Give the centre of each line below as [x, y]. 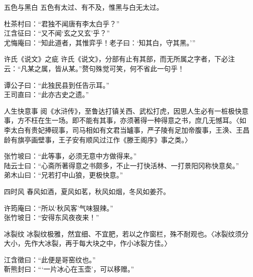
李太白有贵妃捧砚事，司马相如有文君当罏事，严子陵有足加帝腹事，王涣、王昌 [127, 129]
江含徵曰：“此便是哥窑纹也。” [50, 259]
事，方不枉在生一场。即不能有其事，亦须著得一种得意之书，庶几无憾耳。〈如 [125, 120]
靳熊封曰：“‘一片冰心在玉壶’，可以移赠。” [69, 269]
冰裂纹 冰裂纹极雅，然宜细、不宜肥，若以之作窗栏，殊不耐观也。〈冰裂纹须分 [126, 233]
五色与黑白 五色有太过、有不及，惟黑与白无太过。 [84, 7]
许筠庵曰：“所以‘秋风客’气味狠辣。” [58, 208]
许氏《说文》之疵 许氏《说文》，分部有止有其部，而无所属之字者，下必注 [119, 59]
